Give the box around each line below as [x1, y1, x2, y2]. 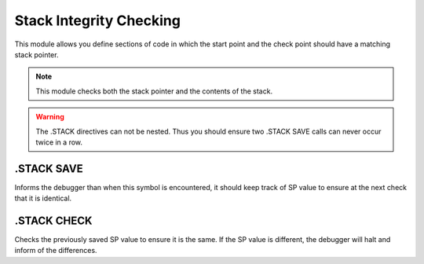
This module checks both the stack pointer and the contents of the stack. [35, 86, 273, 96]
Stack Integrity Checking [14, 12, 181, 29]
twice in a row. [35, 137, 82, 147]
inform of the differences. [14, 246, 97, 255]
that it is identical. [14, 193, 72, 203]
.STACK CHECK [14, 214, 93, 227]
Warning [35, 112, 64, 122]
